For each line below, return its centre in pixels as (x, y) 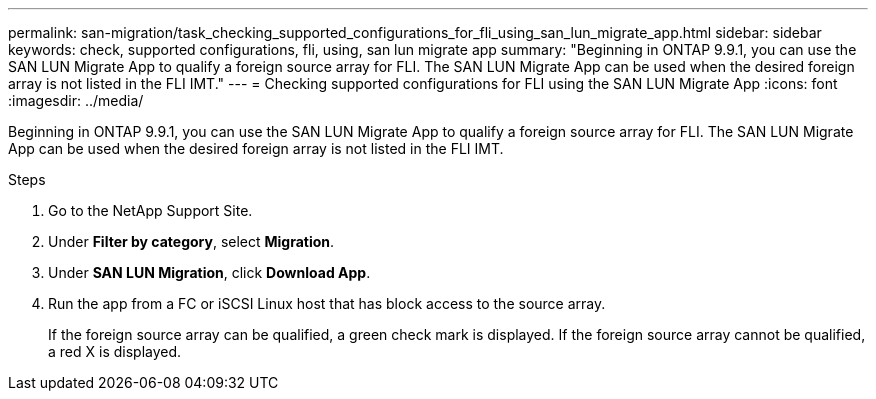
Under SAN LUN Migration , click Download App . (209, 272)
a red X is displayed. (115, 351)
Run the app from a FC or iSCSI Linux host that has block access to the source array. (327, 303)
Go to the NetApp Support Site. (150, 210)
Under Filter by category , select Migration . (191, 241)
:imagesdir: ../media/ (76, 100)
